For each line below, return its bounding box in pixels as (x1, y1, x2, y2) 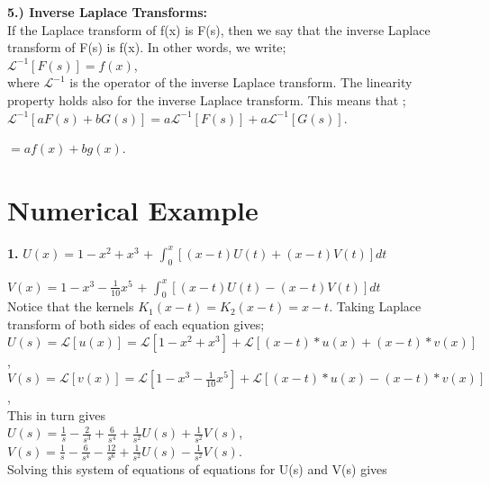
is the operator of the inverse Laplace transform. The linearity (69, 73, 413, 92)
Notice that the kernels (7, 297, 134, 316)
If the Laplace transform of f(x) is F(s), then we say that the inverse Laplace (7, 20, 431, 39)
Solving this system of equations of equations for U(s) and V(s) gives (7, 459, 387, 478)
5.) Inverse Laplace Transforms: (7, 3, 207, 21)
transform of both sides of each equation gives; (7, 315, 265, 334)
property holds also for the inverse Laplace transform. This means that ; (7, 90, 406, 109)
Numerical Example (7, 191, 259, 228)
